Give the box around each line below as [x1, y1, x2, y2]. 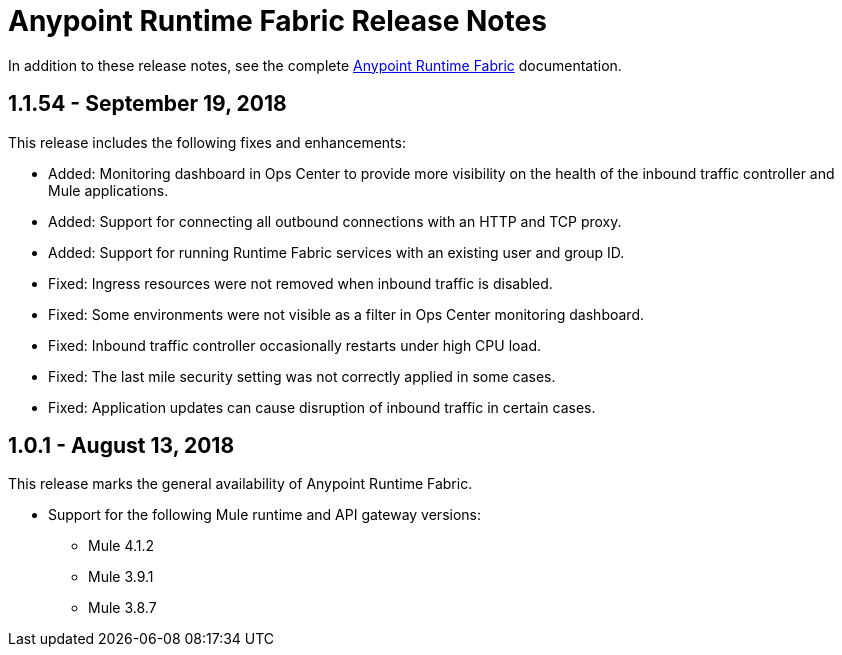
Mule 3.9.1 [88, 568, 154, 586]
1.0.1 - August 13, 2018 [8, 433, 235, 459]
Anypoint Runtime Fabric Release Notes [8, 4, 547, 38]
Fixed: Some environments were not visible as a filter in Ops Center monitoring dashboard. [48, 305, 644, 323]
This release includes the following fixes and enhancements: [8, 133, 406, 151]
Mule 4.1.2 [88, 537, 155, 555]
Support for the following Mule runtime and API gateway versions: [48, 506, 481, 524]
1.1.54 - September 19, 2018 [8, 91, 287, 117]
